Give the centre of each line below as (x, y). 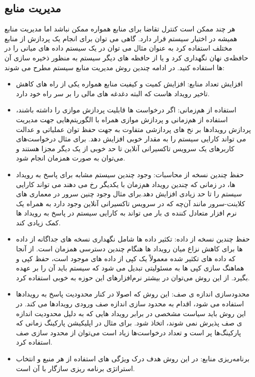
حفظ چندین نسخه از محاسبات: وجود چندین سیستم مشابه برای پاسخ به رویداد (130, 174)
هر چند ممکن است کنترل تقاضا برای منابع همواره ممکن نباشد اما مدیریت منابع (120, 29)
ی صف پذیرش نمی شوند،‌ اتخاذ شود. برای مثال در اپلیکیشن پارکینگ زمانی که (129, 323)
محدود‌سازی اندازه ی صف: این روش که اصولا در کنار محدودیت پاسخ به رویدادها (133, 294)
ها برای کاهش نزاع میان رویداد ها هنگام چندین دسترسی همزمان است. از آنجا (129, 249)
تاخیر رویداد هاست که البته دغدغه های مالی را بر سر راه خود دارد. (113, 93)
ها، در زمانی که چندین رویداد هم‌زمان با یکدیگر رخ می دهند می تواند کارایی (126, 184)
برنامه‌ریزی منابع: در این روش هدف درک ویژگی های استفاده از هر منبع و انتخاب (133, 359)
